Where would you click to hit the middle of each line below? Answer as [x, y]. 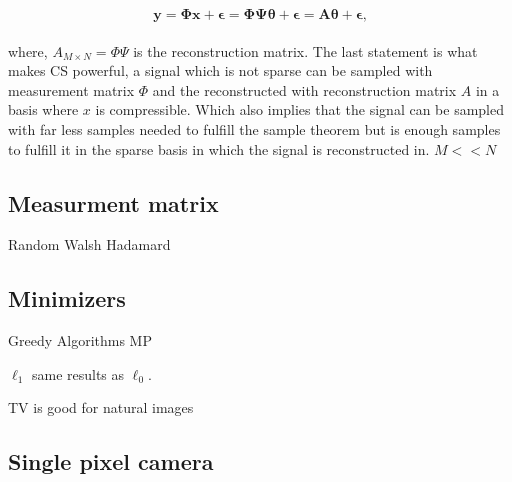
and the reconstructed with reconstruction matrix [304, 89]
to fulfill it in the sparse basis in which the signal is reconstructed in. [219, 148]
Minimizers [67, 298]
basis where [43, 109]
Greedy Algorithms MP [80, 340]
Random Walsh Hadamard [89, 244]
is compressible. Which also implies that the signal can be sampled [300, 109]
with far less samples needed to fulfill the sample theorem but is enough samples [254, 128]
